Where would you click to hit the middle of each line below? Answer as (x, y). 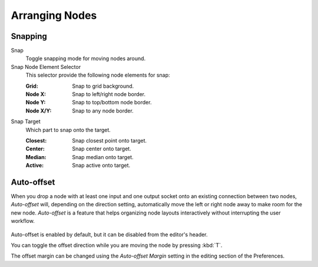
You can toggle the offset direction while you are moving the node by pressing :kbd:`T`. (117, 245)
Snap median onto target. (103, 157)
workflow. (23, 221)
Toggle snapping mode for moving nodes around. (86, 58)
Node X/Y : (39, 111)
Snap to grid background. (103, 86)
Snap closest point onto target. (110, 140)
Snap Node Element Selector (46, 67)
